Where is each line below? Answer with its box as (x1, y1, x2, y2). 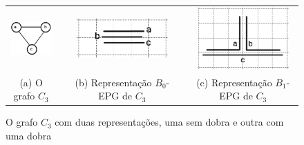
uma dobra (6, 128, 52, 142)
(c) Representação (196, 75, 272, 89)
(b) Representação (75, 75, 152, 89)
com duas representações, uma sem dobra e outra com (55, 115, 284, 129)
